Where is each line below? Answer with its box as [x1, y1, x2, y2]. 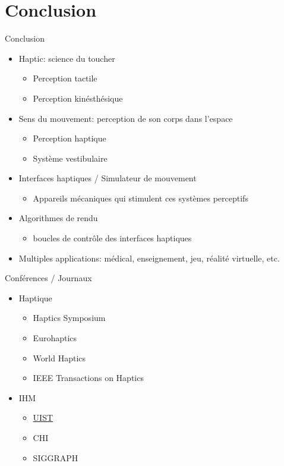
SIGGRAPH [33, 451, 78, 464]
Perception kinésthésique [33, 92, 123, 104]
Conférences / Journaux [5, 272, 92, 284]
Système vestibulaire [33, 152, 108, 164]
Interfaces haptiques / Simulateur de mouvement [18, 172, 197, 184]
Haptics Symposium [33, 311, 106, 324]
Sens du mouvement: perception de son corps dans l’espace [18, 112, 233, 124]
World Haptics [33, 351, 86, 364]
